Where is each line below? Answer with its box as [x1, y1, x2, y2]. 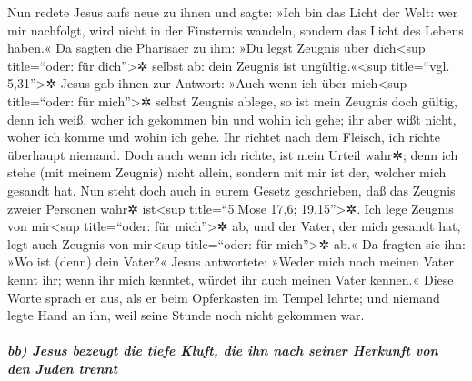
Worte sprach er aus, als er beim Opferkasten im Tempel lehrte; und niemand [7, 287, 440, 306]
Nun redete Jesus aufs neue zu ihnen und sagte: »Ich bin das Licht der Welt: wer [7, 3, 458, 21]
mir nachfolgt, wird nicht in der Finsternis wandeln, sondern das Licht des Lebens [7, 20, 464, 39]
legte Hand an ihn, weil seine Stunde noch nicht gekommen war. [7, 306, 365, 325]
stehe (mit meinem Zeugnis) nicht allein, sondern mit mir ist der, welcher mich [7, 163, 447, 182]
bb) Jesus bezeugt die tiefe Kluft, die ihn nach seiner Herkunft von [7, 341, 438, 360]
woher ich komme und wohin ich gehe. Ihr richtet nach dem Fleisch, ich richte [7, 127, 440, 146]
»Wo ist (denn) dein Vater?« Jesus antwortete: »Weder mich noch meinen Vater [7, 252, 454, 271]
